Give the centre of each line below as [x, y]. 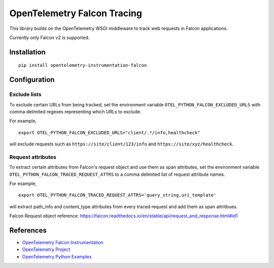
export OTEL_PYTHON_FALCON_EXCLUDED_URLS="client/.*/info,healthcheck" [109, 132]
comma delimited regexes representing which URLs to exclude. [75, 111]
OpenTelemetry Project [46, 250]
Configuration [32, 80]
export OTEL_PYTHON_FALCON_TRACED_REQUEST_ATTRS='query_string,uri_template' [117, 195]
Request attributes [33, 157]
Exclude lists [25, 95]
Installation [27, 52]
